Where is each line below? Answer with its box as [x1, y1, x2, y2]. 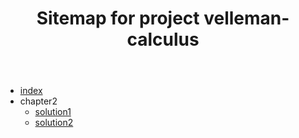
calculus [126, 28, 200, 51]
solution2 [34, 117, 74, 129]
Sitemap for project [36, 7, 200, 30]
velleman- [203, 7, 290, 30]
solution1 [34, 106, 72, 118]
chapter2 [19, 95, 58, 107]
